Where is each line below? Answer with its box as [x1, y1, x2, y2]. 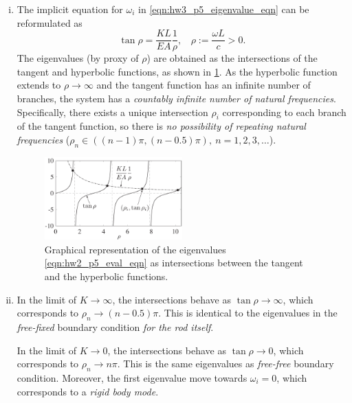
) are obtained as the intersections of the [146, 51, 318, 65]
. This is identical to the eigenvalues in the [158, 306, 338, 320]
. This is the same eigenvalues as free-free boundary [117, 356, 334, 371]
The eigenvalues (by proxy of [16, 51, 139, 65]
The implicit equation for [16, 2, 123, 16]
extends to [16, 78, 61, 92]
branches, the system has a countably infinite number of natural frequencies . [16, 91, 336, 106]
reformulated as [16, 15, 82, 30]
